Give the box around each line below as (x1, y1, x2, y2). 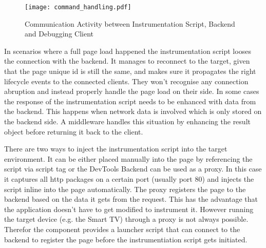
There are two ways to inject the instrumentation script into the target (4, 143, 227, 154)
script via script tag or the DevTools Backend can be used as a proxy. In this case (4, 163, 262, 174)
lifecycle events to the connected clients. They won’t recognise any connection (4, 75, 249, 86)
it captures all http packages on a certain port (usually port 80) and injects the (4, 173, 254, 184)
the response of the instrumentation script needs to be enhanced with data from (4, 96, 256, 106)
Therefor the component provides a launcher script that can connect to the (4, 223, 240, 234)
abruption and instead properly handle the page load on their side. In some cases (4, 86, 259, 97)
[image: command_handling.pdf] (25, 4, 131, 11)
